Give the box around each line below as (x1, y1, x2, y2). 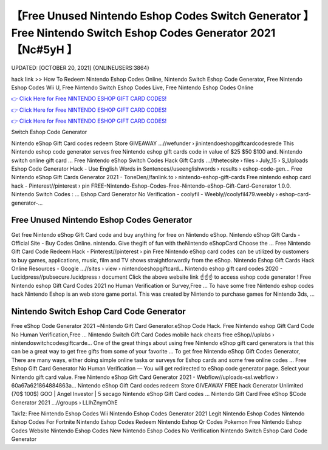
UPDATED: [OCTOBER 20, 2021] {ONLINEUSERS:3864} (11, 64, 150, 72)
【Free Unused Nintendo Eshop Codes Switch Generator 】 (11, 9, 315, 22)
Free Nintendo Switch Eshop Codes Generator (11, 26, 248, 39)
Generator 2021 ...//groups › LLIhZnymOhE (11, 398, 118, 406)
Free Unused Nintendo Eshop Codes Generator (11, 215, 193, 225)
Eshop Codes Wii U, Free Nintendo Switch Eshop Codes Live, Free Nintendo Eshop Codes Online (11, 84, 254, 91)
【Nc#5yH (11, 43, 65, 57)
